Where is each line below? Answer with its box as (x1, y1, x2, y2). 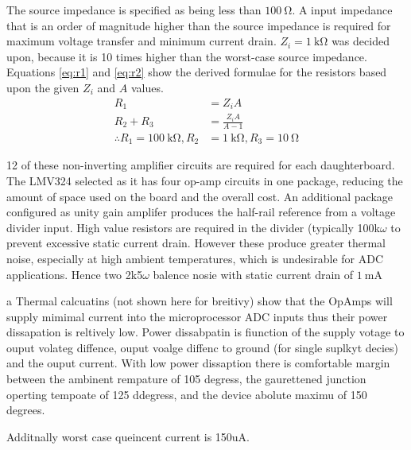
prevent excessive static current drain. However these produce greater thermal (6, 235, 386, 251)
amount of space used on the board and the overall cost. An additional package (6, 188, 394, 204)
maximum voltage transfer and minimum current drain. (6, 33, 277, 49)
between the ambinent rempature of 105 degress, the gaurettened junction (6, 370, 366, 387)
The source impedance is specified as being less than (6, 2, 262, 17)
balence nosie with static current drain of (153, 266, 354, 282)
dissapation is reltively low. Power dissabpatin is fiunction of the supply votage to (6, 324, 405, 340)
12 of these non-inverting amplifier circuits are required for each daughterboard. (6, 157, 395, 173)
